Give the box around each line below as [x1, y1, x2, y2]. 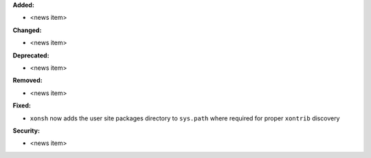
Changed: [12, 26, 42, 34]
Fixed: [12, 101, 31, 109]
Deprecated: [12, 51, 49, 60]
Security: [12, 127, 41, 135]
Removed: [12, 76, 43, 85]
